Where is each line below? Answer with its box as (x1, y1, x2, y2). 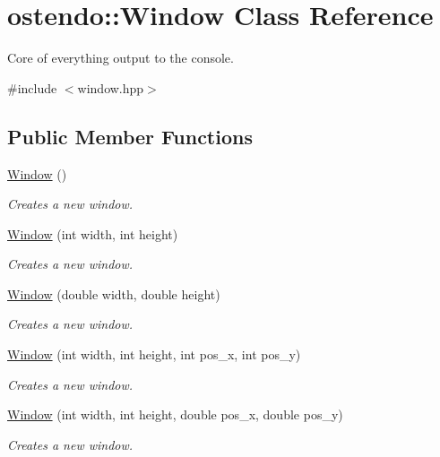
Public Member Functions (7, 122, 253, 150)
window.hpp (77, 78, 144, 97)
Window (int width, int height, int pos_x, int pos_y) (7, 345, 301, 364)
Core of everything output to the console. (7, 48, 234, 67)
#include (7, 78, 57, 97)
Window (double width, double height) (7, 284, 220, 303)
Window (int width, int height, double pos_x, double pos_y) (7, 405, 343, 424)
